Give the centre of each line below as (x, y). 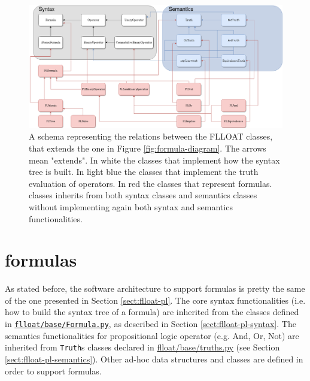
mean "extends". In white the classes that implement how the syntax (154, 160)
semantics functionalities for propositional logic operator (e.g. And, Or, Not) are (152, 335)
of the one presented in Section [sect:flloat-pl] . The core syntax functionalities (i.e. (155, 300)
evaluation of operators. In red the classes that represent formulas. (151, 183)
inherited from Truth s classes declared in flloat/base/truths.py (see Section (142, 347)
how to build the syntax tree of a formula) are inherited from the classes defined (152, 312)
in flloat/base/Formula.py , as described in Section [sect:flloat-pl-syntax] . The (151, 324)
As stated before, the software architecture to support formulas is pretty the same (155, 288)
